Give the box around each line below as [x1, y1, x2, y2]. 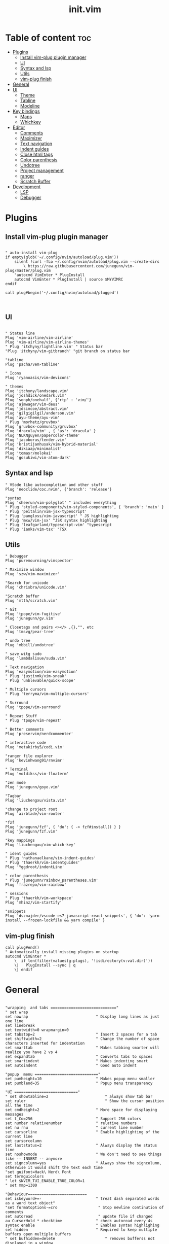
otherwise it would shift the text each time [5, 1165, 103, 1170]
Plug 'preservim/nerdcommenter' [5, 732, 73, 737]
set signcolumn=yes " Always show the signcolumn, [5, 1161, 162, 1166]
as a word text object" [5, 1201, 56, 1206]
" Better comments [5, 727, 44, 732]
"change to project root [5, 807, 58, 812]
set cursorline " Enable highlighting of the [5, 1130, 159, 1135]
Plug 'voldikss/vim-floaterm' [5, 771, 69, 777]
